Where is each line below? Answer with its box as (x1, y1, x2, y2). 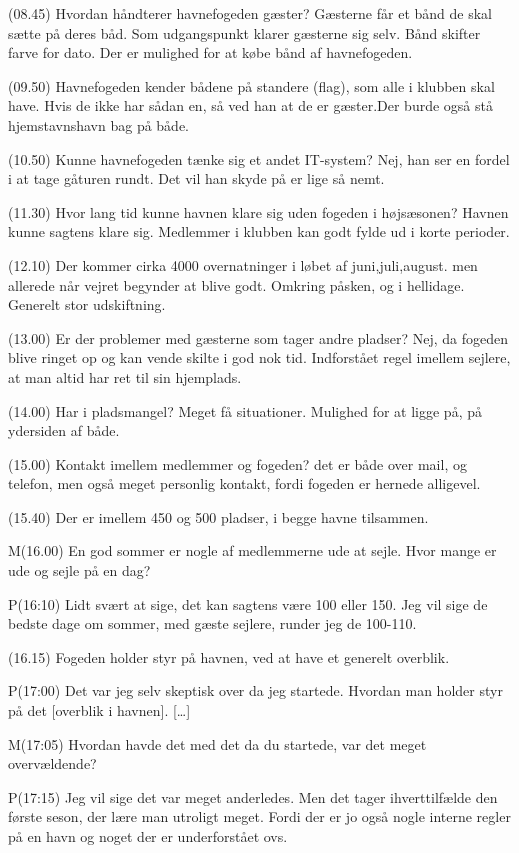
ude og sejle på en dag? (8, 560, 151, 581)
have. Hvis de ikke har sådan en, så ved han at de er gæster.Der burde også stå (8, 95, 493, 116)
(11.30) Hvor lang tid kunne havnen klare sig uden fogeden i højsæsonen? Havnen (8, 201, 509, 222)
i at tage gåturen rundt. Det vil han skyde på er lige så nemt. (8, 168, 385, 189)
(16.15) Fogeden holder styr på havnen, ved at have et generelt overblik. (8, 646, 450, 667)
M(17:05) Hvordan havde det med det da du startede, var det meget (8, 733, 427, 754)
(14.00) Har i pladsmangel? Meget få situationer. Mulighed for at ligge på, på (8, 400, 482, 421)
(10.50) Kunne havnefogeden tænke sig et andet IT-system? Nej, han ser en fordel (8, 148, 510, 169)
